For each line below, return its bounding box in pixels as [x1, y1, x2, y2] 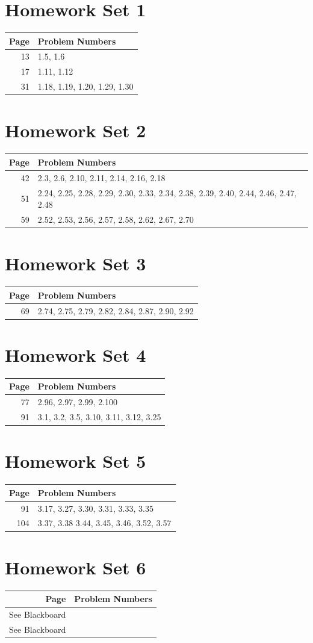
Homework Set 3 [5, 251, 146, 276]
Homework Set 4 [5, 342, 146, 367]
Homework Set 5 [5, 449, 146, 473]
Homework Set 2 [5, 118, 146, 143]
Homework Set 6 [5, 554, 146, 579]
